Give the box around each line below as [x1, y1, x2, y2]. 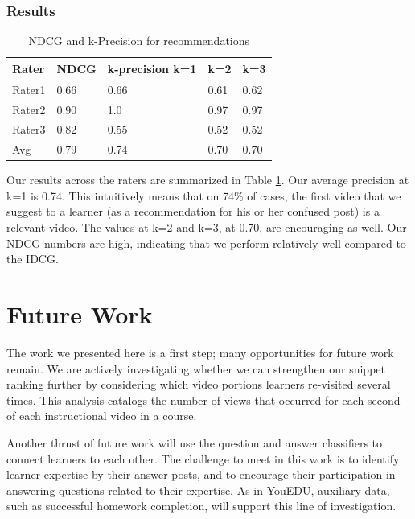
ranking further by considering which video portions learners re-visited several [6, 376, 391, 393]
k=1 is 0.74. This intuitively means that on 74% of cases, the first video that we [6, 187, 401, 204]
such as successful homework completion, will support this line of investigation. [6, 497, 397, 514]
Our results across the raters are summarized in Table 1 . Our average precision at [6, 171, 409, 188]
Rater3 [12, 121, 46, 138]
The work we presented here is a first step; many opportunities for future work [6, 344, 394, 360]
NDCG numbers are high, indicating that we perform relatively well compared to [6, 234, 406, 251]
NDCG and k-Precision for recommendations [28, 32, 250, 49]
